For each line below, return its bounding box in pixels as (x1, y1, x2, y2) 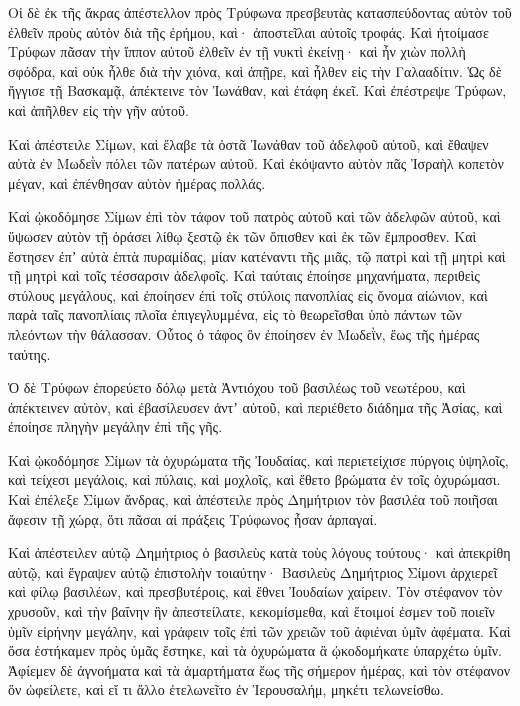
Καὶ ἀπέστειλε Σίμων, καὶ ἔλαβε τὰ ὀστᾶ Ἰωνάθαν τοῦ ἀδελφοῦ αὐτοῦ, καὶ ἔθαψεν (8, 133, 489, 154)
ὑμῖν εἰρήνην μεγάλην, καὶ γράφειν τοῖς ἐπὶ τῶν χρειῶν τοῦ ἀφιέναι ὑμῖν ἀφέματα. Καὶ (8, 620, 511, 641)
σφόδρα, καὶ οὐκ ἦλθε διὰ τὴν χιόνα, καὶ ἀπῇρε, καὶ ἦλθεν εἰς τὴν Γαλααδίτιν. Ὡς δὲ (8, 60, 502, 81)
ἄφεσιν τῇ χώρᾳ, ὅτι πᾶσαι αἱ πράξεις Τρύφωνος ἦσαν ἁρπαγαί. (8, 508, 378, 529)
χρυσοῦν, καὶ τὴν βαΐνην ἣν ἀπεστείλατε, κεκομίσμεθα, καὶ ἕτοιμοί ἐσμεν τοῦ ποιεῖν (8, 601, 495, 622)
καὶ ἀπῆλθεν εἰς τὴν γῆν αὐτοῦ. (8, 99, 189, 120)
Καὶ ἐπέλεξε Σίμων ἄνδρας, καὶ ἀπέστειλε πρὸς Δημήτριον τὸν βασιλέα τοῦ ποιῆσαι (8, 489, 498, 510)
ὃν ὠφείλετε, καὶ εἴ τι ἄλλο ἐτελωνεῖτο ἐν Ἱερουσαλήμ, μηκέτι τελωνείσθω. (8, 679, 444, 700)
